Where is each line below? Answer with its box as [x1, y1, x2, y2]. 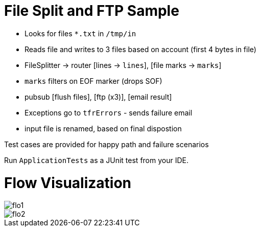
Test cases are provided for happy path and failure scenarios [4, 140, 209, 149]
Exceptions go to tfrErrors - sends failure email [25, 108, 193, 117]
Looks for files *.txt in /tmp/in [25, 29, 136, 38]
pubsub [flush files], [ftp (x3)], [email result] [25, 92, 172, 101]
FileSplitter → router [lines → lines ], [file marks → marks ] [25, 60, 222, 70]
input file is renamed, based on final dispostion [25, 124, 182, 133]
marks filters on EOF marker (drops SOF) [25, 76, 162, 85]
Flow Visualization [4, 174, 132, 192]
